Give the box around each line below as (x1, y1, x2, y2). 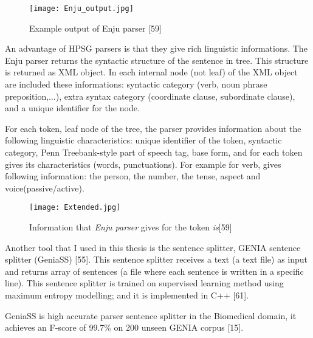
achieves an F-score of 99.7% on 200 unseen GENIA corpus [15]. (5, 321, 244, 334)
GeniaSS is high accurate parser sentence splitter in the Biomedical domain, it (5, 309, 297, 322)
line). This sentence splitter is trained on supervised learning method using (5, 277, 284, 289)
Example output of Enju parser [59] (29, 21, 162, 34)
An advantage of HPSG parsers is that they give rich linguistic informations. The (5, 42, 308, 55)
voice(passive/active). (5, 181, 84, 194)
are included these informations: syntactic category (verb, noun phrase (5, 78, 267, 91)
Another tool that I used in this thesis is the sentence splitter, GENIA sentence (5, 241, 301, 253)
